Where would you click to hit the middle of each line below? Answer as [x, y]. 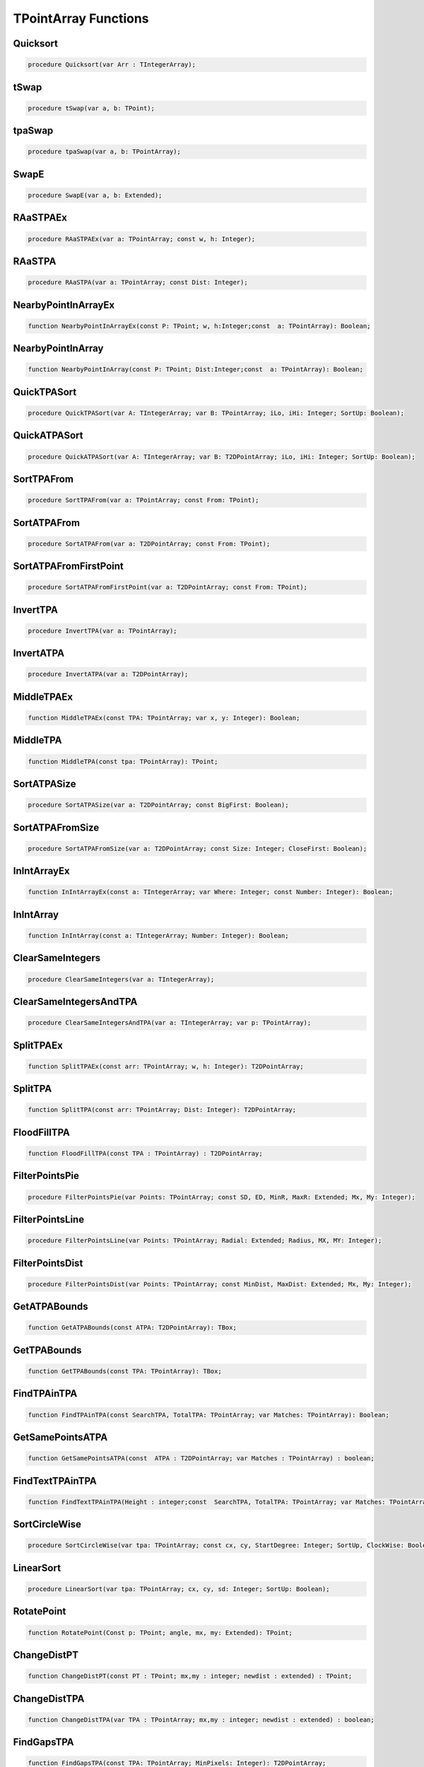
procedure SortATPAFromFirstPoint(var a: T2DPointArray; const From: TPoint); [167, 587]
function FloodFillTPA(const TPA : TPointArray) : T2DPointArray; [145, 1153]
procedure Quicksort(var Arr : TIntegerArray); [112, 65]
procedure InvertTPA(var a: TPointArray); [102, 630]
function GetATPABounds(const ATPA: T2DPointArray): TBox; [132, 1328]
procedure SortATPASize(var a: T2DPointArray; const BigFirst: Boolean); [158, 805]
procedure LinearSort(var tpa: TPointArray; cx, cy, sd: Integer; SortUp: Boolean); [179, 1589]
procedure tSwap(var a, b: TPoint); [92, 108]
